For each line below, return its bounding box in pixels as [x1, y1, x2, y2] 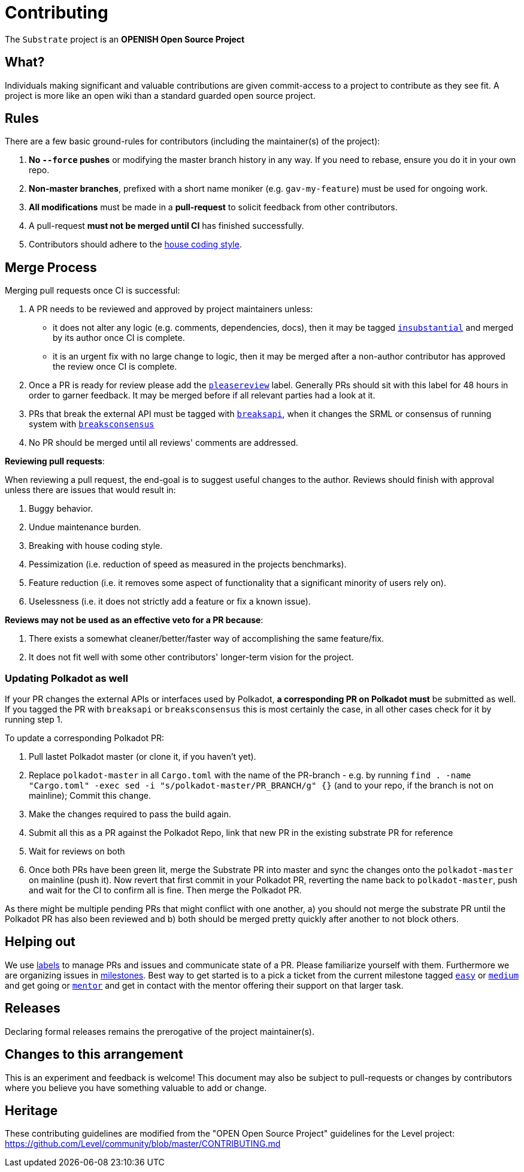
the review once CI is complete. [53, 361, 177, 372]
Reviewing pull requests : [5, 456, 105, 467]
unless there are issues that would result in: [5, 485, 176, 496]
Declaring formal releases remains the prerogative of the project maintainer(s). [5, 1026, 315, 1037]
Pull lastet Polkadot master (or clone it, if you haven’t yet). [29, 751, 256, 762]
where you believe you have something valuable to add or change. [5, 1082, 267, 1093]
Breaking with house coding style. [29, 540, 163, 551]
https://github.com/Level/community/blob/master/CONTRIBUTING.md [5, 1138, 281, 1149]
